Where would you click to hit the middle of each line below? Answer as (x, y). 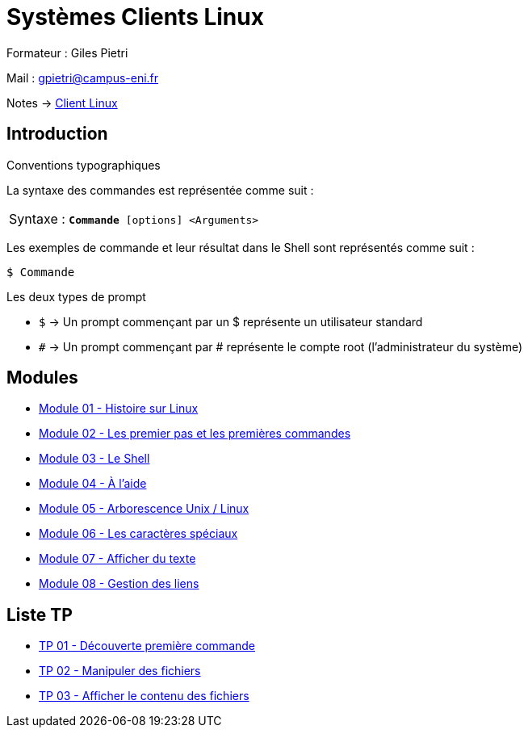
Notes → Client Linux (62, 103)
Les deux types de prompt (76, 296)
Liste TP (40, 614)
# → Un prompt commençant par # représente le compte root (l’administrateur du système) (281, 346)
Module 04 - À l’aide (93, 484)
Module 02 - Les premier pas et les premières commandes (195, 434)
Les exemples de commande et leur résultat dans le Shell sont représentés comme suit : (241, 247)
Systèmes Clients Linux (135, 17)
